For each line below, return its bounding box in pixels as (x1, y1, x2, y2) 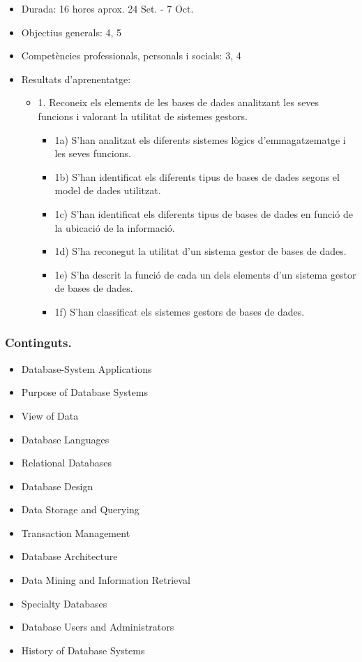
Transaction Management (21, 525, 130, 540)
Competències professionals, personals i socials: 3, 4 (21, 48, 241, 63)
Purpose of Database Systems (21, 385, 148, 399)
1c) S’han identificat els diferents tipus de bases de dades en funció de (54, 206, 353, 221)
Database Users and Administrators (21, 619, 174, 634)
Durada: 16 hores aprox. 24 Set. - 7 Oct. (21, 1, 194, 15)
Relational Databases (21, 455, 112, 470)
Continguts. (5, 334, 72, 351)
